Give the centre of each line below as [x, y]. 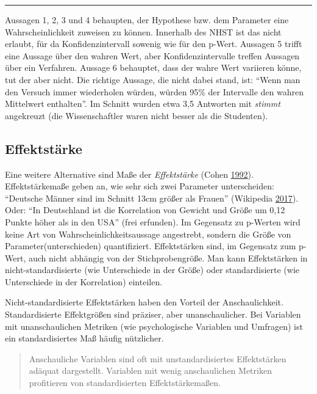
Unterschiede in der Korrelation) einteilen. [84, 281]
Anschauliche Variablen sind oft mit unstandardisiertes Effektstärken [158, 358]
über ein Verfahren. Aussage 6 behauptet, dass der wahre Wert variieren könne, [153, 67]
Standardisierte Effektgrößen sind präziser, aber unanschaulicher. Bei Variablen [153, 314]
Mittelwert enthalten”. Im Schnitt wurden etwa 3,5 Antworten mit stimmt [143, 104]
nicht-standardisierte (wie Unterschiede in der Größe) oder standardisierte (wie [152, 270]
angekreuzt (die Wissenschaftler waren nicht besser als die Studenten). [137, 115]
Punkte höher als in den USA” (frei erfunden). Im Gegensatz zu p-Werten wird [153, 221]
